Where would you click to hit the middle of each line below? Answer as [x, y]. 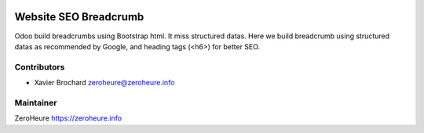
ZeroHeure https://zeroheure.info [68, 118]
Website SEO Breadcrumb [79, 17]
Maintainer [36, 102]
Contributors [40, 66]
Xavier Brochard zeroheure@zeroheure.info [104, 83]
